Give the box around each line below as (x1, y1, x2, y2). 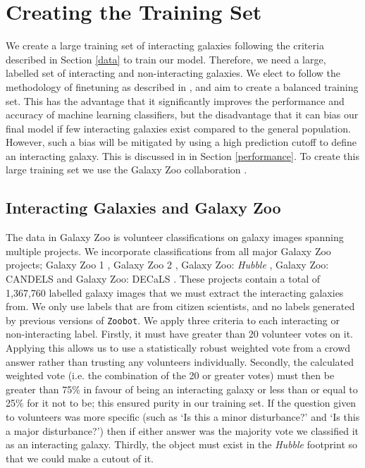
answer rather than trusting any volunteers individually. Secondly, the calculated (6, 354, 354, 369)
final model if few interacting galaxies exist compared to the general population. (6, 121, 351, 135)
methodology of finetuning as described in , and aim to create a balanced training (6, 79, 359, 94)
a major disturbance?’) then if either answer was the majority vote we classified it (6, 423, 359, 438)
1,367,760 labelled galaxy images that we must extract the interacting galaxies (6, 285, 344, 300)
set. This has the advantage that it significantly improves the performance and (6, 93, 345, 108)
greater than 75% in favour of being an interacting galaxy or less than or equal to (6, 381, 358, 396)
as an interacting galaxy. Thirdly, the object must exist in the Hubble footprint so (6, 437, 358, 452)
